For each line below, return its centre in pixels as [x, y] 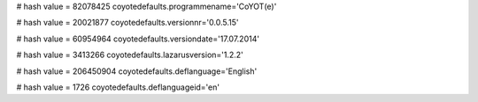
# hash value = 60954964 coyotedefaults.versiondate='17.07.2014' [138, 39]
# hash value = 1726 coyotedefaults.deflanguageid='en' [118, 87]
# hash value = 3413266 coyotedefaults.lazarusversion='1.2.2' [130, 55]
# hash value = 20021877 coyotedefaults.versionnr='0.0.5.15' [127, 23]
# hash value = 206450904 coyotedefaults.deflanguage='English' [137, 71]
